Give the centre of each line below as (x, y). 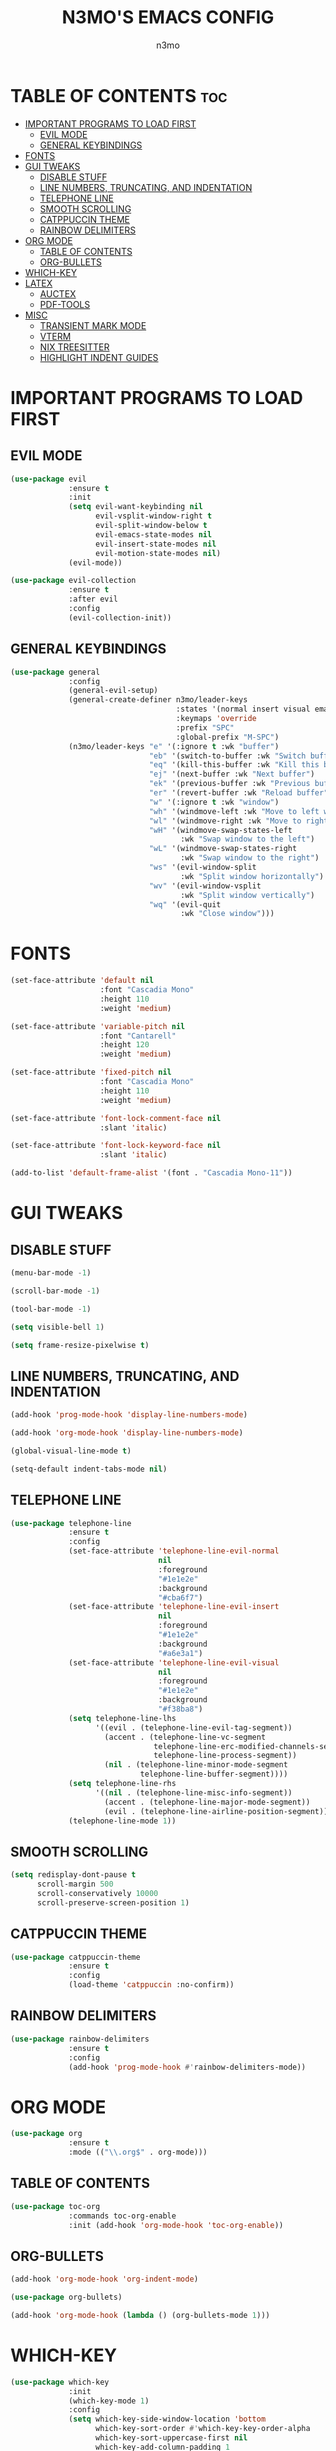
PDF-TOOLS (65, 304)
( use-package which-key (60, 2382)
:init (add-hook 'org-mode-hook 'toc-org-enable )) (176, 2225)
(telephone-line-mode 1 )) (122, 1821)
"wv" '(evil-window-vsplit (205, 886)
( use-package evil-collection (73, 581)
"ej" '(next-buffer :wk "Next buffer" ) (231, 774)
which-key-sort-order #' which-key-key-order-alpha (203, 2429)
